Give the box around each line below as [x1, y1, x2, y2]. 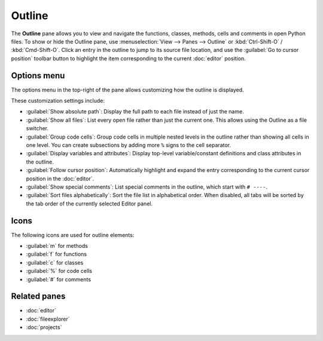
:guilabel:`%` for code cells [26, 268, 93, 275]
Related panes [11, 291, 66, 302]
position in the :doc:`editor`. [26, 175, 95, 182]
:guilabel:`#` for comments [26, 275, 92, 283]
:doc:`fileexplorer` [26, 315, 70, 322]
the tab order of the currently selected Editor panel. [26, 200, 153, 207]
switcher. [26, 125, 49, 132]
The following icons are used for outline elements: [11, 231, 135, 238]
